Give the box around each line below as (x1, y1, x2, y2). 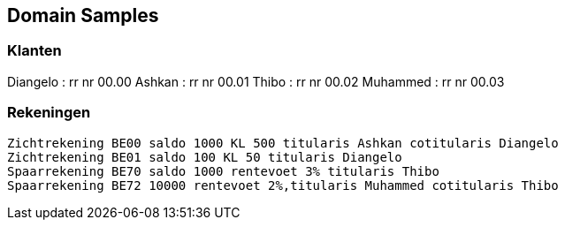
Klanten (7, 42, 62, 60)
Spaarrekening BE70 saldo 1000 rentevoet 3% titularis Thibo (7, 163, 439, 178)
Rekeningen (7, 103, 91, 122)
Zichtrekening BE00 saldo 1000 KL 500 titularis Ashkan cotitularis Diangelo (7, 135, 559, 150)
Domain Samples (7, 4, 159, 26)
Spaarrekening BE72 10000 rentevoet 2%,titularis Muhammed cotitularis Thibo (7, 178, 559, 193)
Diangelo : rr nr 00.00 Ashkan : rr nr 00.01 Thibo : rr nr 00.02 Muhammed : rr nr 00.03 (7, 73, 505, 89)
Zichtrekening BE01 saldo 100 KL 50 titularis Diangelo (7, 149, 402, 164)
